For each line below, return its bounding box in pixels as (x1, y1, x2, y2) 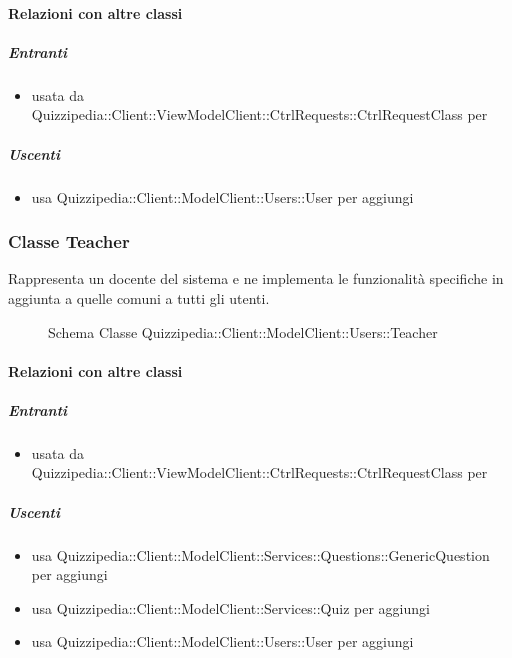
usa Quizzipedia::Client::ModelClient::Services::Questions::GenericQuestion (31, 544, 490, 565)
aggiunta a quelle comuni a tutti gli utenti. (8, 287, 270, 308)
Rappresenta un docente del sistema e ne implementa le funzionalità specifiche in (8, 268, 504, 289)
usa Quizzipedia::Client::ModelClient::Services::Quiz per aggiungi (31, 597, 430, 618)
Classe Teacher (8, 229, 130, 254)
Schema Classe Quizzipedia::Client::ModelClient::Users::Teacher (48, 321, 438, 342)
